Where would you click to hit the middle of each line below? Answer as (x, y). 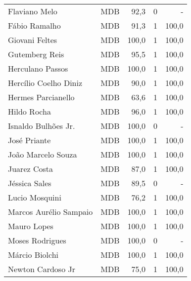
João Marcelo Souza (43, 154)
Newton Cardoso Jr (42, 269)
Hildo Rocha (29, 111)
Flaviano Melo (33, 11)
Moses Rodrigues (37, 240)
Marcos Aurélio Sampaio (50, 212)
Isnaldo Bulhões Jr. (42, 126)
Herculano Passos (38, 68)
